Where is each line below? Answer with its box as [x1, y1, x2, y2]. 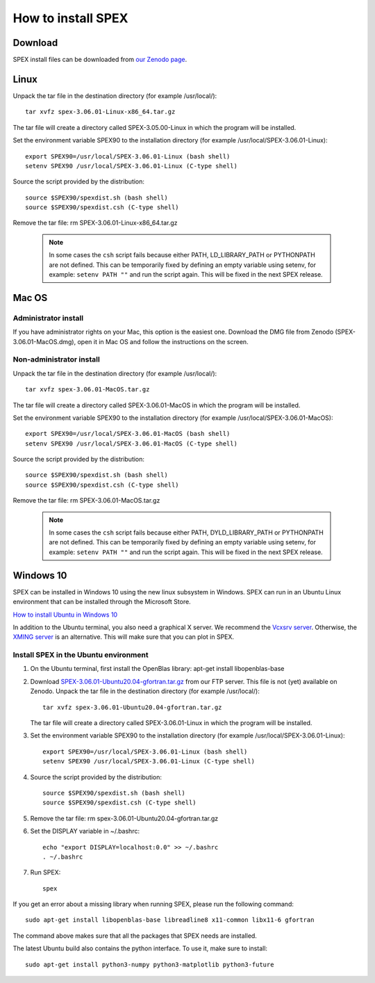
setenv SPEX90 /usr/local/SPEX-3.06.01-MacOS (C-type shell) [25, 439, 237, 448]
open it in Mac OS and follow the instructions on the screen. [77, 337, 249, 346]
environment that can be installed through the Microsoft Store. [12, 598, 191, 606]
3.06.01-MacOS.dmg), [12, 337, 76, 346]
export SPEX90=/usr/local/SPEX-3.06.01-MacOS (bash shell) [25, 430, 231, 438]
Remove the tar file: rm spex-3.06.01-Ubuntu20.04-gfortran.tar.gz [30, 814, 219, 822]
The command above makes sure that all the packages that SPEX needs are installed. [12, 932, 257, 940]
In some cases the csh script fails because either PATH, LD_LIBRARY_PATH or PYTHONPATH [49, 251, 315, 259]
